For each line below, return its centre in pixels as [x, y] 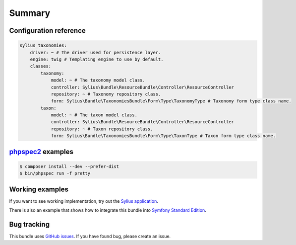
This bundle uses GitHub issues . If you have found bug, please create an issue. [90, 237]
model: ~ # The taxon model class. [94, 115]
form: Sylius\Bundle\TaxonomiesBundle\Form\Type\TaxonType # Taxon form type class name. [163, 136]
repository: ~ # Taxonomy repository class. [106, 94]
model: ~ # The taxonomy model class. [98, 80]
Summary [30, 13]
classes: [41, 66]
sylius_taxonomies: [43, 45]
